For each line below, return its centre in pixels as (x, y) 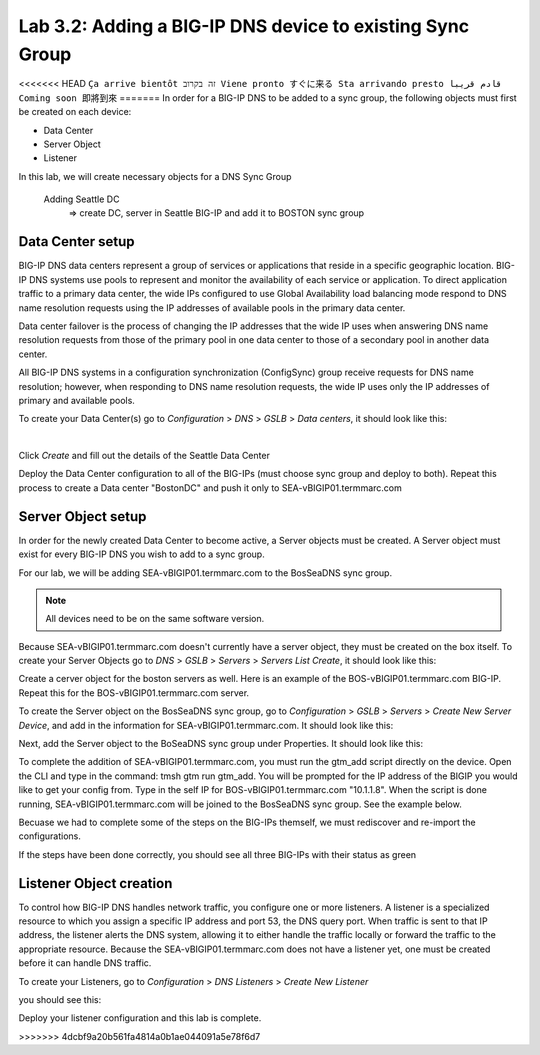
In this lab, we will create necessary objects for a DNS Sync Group (155, 176)
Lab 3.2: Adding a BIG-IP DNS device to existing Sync (244, 26)
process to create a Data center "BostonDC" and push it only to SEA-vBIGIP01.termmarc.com (210, 487)
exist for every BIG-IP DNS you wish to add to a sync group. (141, 554)
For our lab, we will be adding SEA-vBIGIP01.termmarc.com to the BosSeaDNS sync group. (205, 572)
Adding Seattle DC (81, 199)
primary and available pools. (76, 400)
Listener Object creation (95, 883)
